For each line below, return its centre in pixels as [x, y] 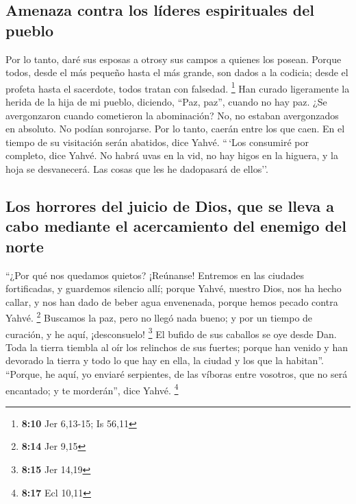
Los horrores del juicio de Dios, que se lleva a [170, 205]
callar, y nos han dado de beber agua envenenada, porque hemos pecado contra [172, 301]
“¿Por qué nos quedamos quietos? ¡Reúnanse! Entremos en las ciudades [155, 275]
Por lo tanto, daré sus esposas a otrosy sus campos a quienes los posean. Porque [174, 59]
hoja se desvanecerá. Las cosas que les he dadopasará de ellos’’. [137, 169]
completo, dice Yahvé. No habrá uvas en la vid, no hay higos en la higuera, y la [172, 155]
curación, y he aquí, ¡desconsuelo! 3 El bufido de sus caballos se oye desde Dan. [171, 333]
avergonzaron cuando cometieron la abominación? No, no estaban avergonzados [172, 115]
